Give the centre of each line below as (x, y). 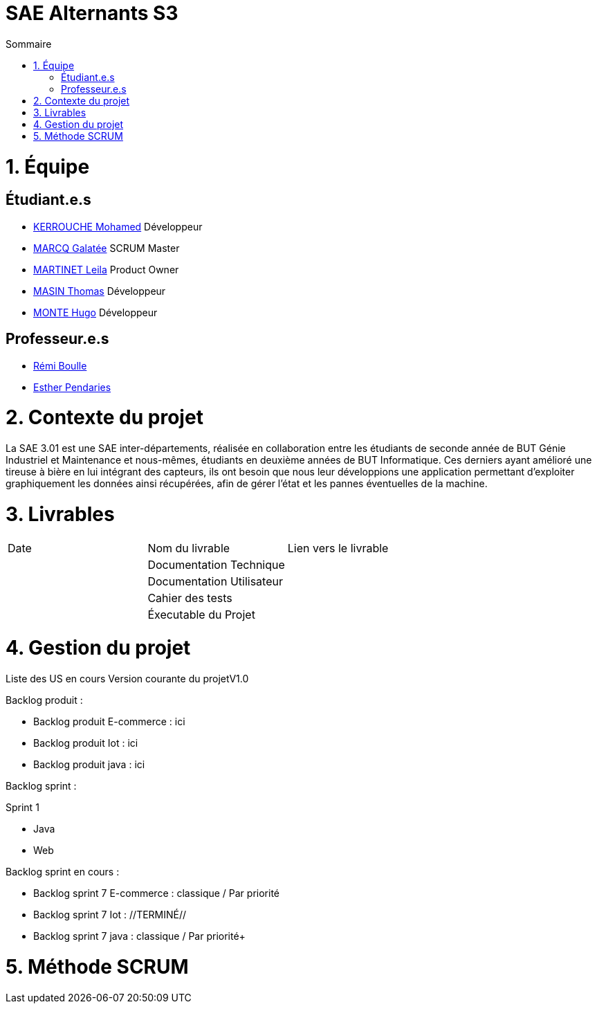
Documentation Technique (216, 564)
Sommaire (29, 44)
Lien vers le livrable (338, 548)
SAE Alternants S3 (92, 13)
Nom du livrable (189, 548)
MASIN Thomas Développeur (100, 291)
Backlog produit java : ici (89, 765)
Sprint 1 (22, 808)
